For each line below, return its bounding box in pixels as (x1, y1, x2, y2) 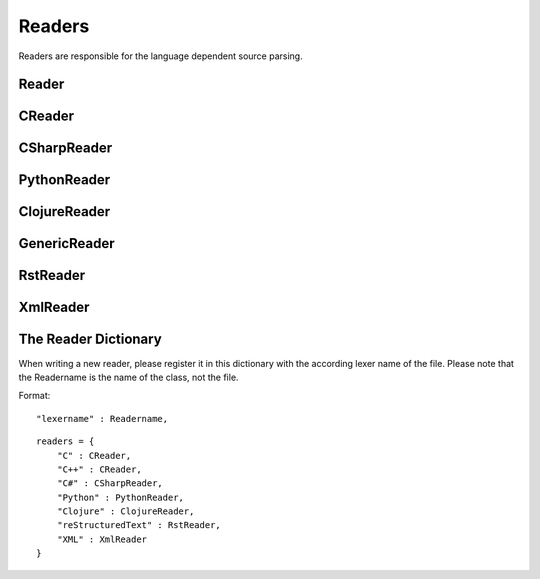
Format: (18, 390, 51, 402)
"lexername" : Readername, (36, 413, 169, 424)
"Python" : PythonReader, (56, 491, 185, 503)
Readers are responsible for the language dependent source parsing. (18, 50, 304, 62)
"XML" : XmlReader (56, 533, 148, 545)
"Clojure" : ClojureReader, (56, 506, 195, 517)
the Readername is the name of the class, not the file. (18, 371, 239, 383)
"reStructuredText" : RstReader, (56, 520, 222, 531)
